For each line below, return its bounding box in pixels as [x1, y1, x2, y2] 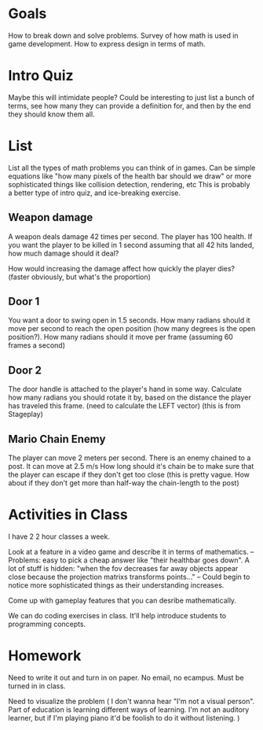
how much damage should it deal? [8, 249, 119, 258]
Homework [8, 647, 82, 665]
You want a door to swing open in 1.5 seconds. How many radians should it [8, 315, 250, 325]
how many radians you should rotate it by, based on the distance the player [8, 393, 251, 402]
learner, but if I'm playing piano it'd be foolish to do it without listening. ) [8, 713, 240, 722]
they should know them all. [8, 109, 96, 119]
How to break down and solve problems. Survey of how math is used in [8, 31, 239, 40]
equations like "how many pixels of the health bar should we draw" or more [8, 171, 252, 181]
